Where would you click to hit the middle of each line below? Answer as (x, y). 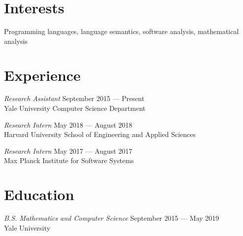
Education (39, 194)
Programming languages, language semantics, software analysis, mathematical (121, 31)
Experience (42, 75)
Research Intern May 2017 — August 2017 (68, 151)
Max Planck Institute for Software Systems (69, 160)
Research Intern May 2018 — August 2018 (68, 124)
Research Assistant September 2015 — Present (74, 98)
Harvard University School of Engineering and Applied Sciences (100, 134)
